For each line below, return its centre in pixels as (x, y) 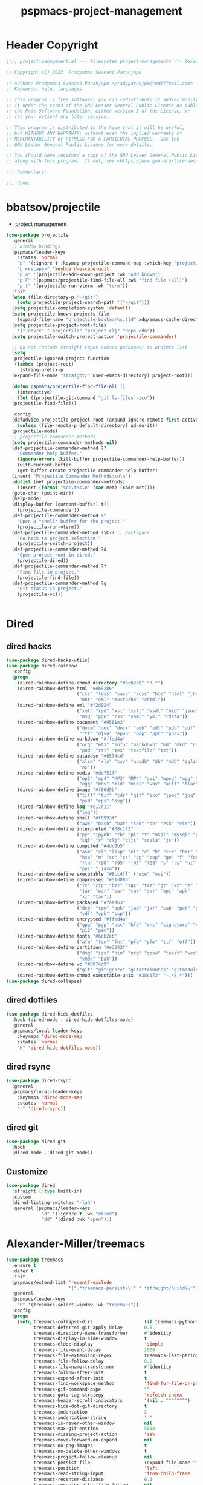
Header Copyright (52, 45)
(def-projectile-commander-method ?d (59, 549)
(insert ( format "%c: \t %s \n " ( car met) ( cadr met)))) (86, 488)
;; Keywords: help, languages (44, 89)
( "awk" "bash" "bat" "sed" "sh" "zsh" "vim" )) (136, 824)
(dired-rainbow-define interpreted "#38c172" (76, 829)
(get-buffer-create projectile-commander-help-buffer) (88, 471)
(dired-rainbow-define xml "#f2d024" (65, 706)
